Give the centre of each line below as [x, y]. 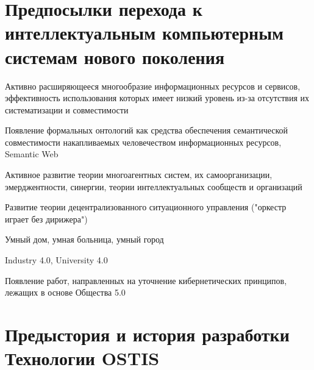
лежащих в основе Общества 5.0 [65, 292]
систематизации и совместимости [67, 109]
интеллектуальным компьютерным [145, 33]
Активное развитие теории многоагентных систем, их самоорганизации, [139, 175]
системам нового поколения [115, 56]
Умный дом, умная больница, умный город [84, 239]
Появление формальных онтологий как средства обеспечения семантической [147, 130]
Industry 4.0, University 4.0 [56, 260]
